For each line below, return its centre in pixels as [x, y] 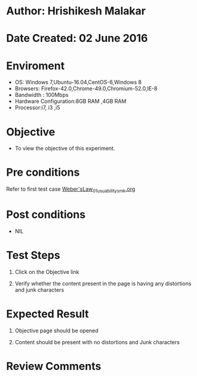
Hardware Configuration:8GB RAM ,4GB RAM [70, 101]
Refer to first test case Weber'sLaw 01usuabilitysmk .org [71, 189]
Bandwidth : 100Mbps [41, 95]
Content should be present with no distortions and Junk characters [97, 342]
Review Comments [54, 366]
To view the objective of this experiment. [65, 148]
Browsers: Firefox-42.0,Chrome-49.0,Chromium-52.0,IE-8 [86, 88]
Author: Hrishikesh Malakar [76, 11]
